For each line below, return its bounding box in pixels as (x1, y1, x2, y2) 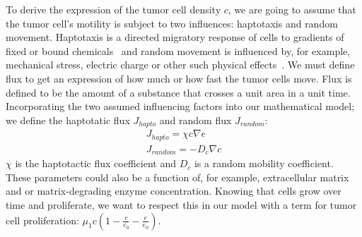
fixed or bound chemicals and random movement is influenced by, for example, (6, 43, 351, 58)
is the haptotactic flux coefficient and (15, 156, 176, 171)
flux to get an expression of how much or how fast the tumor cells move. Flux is (6, 71, 352, 85)
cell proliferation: (6, 212, 79, 227)
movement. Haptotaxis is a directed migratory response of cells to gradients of (6, 30, 344, 44)
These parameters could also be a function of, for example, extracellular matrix (6, 169, 349, 184)
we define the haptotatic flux (6, 112, 130, 127)
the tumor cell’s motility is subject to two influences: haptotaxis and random (6, 16, 338, 30)
